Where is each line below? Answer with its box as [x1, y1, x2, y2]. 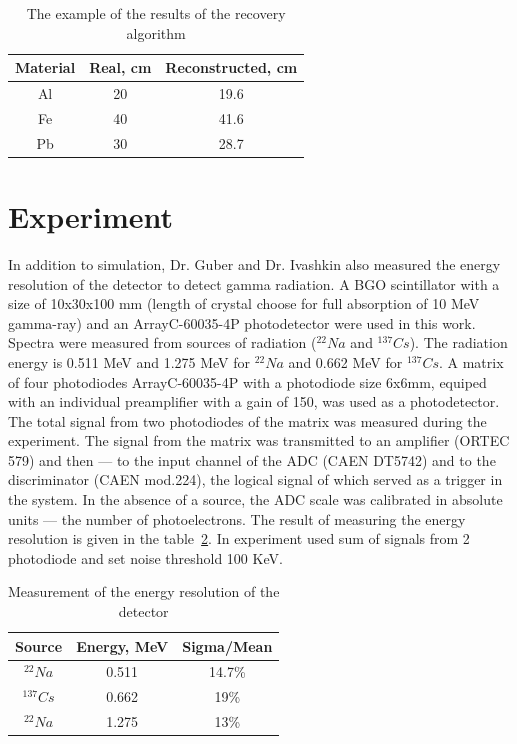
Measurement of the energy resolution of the [8, 581, 280, 602]
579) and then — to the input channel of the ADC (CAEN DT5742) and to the [8, 449, 496, 470]
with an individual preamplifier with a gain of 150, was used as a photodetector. [8, 391, 500, 412]
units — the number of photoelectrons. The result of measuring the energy [8, 508, 466, 529]
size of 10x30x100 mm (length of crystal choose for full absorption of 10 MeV [8, 293, 480, 314]
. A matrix [438, 351, 504, 372]
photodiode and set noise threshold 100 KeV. [8, 547, 283, 568]
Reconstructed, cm [165, 57, 298, 78]
